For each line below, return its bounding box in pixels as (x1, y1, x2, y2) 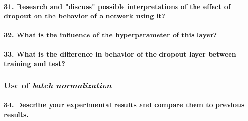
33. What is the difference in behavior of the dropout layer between (4, 49, 236, 59)
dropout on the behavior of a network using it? (4, 11, 165, 21)
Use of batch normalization (4, 79, 112, 91)
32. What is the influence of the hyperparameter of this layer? (4, 30, 217, 40)
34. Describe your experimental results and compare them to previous (4, 100, 245, 110)
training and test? (4, 58, 65, 69)
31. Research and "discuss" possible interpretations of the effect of (4, 1, 230, 11)
